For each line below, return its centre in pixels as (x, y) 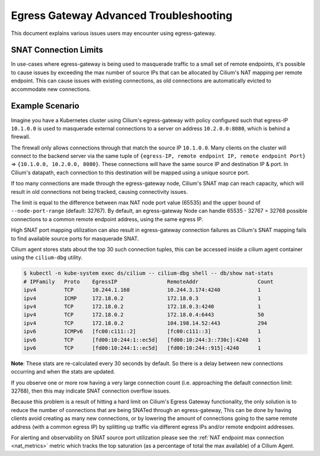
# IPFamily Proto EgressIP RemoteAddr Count (148, 281)
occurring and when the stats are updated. (63, 372)
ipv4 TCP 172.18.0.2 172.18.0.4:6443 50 (144, 315)
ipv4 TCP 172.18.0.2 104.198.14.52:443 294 (145, 323)
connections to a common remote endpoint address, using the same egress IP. (107, 219)
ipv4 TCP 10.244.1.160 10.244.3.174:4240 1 (142, 290)
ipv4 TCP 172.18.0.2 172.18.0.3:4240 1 (142, 306)
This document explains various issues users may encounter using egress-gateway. (113, 33)
